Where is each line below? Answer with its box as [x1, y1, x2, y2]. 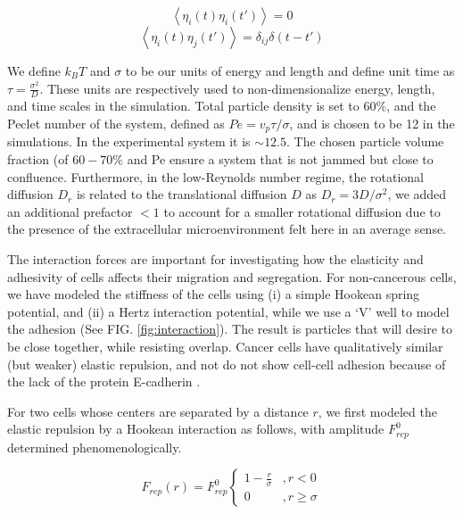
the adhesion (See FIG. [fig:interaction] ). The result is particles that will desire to [7, 319, 453, 338]
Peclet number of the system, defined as [7, 114, 225, 133]
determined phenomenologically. [7, 437, 182, 456]
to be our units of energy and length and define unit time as [125, 62, 455, 79]
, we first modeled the [318, 402, 437, 420]
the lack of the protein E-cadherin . [7, 372, 201, 391]
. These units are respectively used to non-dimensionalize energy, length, [39, 79, 435, 97]
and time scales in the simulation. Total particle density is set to [7, 96, 360, 115]
